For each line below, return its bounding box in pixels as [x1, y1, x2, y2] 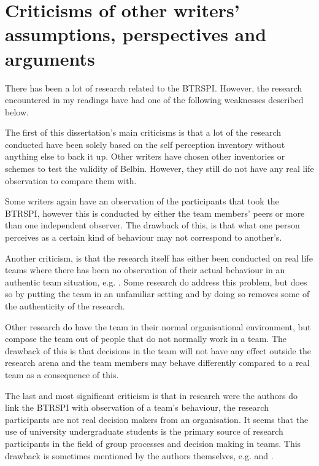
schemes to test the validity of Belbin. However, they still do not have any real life [5, 162, 314, 175]
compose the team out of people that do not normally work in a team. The [5, 332, 287, 345]
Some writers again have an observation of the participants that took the [5, 195, 279, 208]
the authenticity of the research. [5, 300, 125, 312]
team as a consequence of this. [5, 368, 119, 381]
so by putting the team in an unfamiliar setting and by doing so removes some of [5, 287, 310, 300]
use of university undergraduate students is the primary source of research [5, 425, 283, 438]
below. [5, 105, 29, 118]
